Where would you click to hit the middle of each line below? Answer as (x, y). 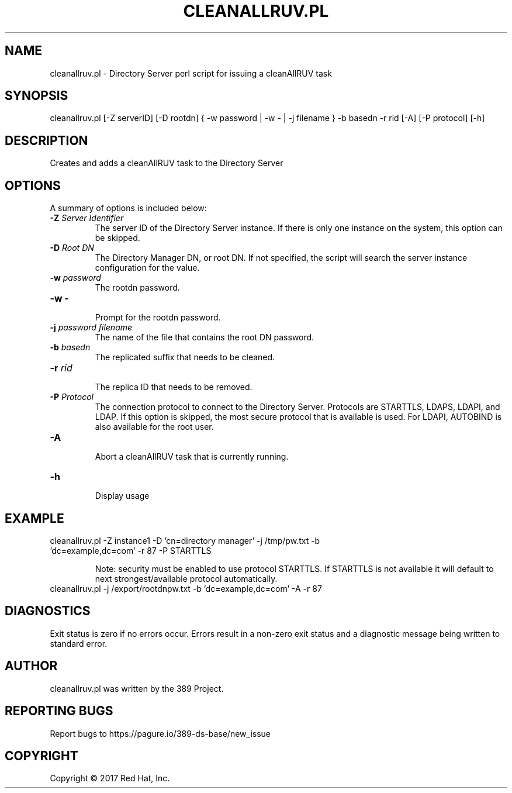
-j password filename (91, 327)
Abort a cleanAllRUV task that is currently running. (192, 457)
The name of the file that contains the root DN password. (205, 337)
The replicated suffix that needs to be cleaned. (185, 357)
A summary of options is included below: (128, 208)
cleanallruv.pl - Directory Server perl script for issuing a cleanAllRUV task (191, 73)
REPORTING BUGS (59, 711)
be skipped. (117, 238)
